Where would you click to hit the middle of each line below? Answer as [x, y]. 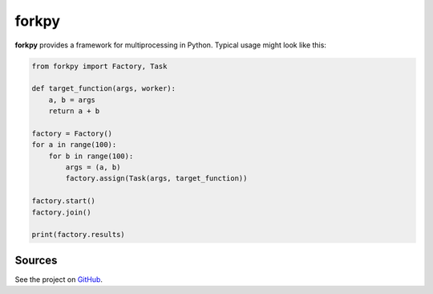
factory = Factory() [72, 133]
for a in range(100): [74, 145]
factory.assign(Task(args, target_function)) [156, 178]
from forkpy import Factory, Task [99, 66]
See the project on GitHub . [59, 279]
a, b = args [72, 100]
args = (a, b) [93, 167]
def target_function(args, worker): [104, 89]
